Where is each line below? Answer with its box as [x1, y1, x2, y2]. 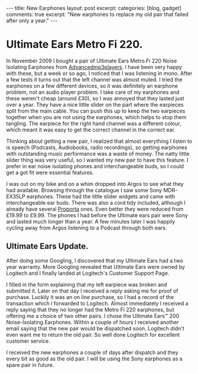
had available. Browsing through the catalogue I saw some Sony [6, 186, 163, 193]
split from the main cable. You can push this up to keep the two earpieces [6, 107, 186, 114]
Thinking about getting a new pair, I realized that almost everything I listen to [6, 137, 192, 145]
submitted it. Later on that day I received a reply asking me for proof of [6, 287, 178, 294]
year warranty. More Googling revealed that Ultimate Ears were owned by [6, 263, 185, 270]
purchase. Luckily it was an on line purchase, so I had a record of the [6, 293, 174, 300]
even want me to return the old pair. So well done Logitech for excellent [6, 331, 180, 338]
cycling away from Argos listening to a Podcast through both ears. [6, 224, 167, 231]
